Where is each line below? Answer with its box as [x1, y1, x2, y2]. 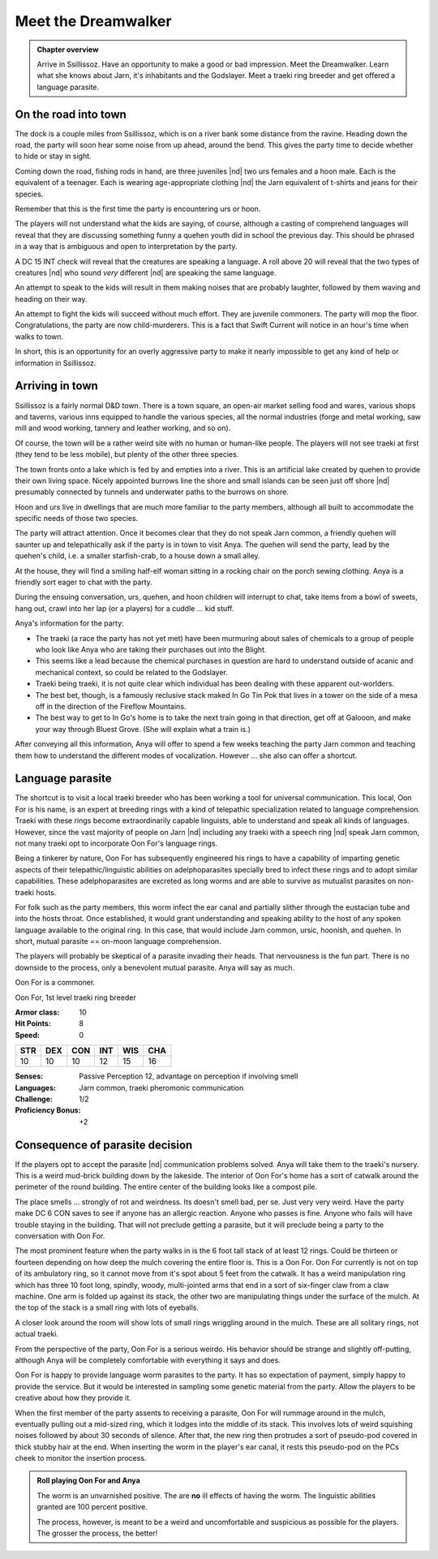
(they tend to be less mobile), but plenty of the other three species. [15, 450, 239, 459]
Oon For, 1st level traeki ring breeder [15, 993, 137, 1002]
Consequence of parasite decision [15, 1138, 193, 1152]
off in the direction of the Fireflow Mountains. [35, 701, 187, 711]
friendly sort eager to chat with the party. [15, 577, 153, 588]
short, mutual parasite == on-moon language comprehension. [15, 937, 222, 946]
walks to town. [15, 331, 64, 341]
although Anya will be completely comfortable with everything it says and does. [15, 1355, 281, 1365]
